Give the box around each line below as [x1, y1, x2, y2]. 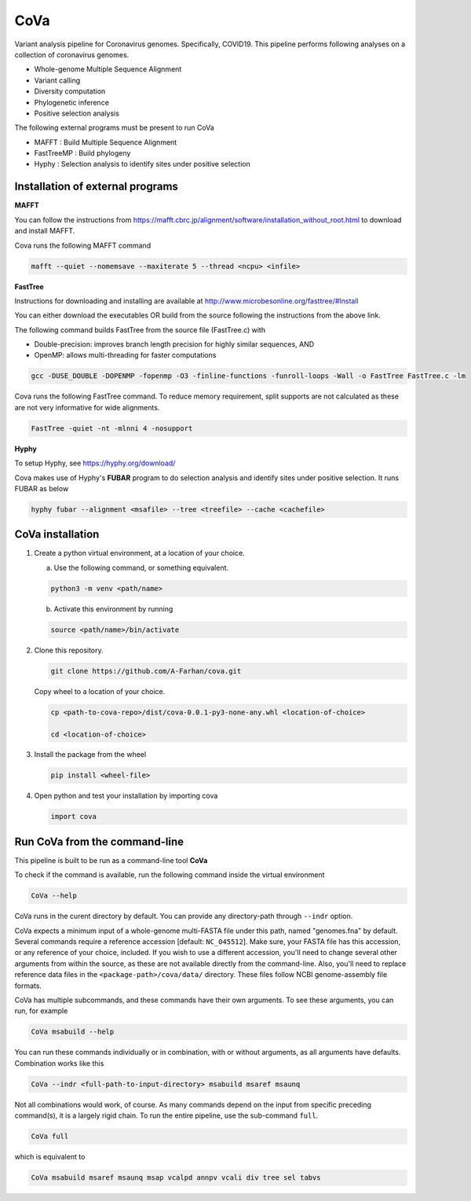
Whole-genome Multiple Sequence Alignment [34, 64, 182, 74]
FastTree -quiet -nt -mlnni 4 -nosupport [31, 424, 193, 432]
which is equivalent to [14, 1152, 86, 1162]
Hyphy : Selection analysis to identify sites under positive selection [34, 160, 250, 169]
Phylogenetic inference [34, 97, 110, 107]
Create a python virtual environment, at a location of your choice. [34, 549, 245, 558]
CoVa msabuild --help [31, 1027, 115, 1037]
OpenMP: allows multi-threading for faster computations [34, 351, 217, 360]
